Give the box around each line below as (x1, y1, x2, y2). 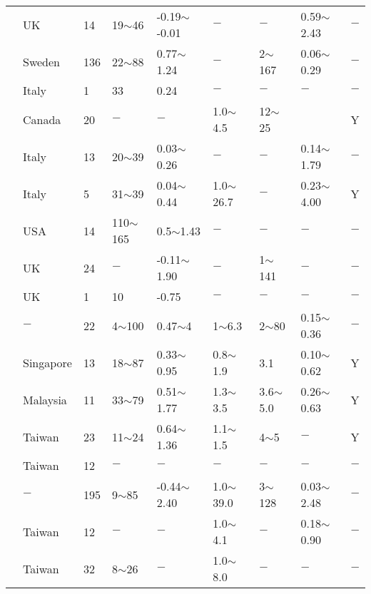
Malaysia (23, 391, 67, 408)
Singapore (23, 354, 72, 371)
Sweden (23, 53, 61, 70)
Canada (23, 111, 61, 128)
